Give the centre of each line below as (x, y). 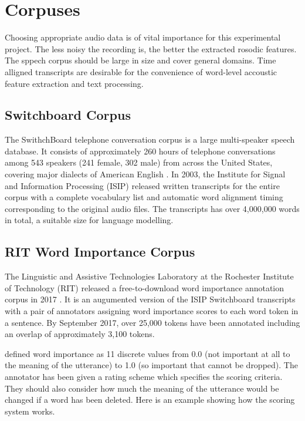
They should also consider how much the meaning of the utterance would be (142, 388)
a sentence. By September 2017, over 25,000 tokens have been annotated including (152, 322)
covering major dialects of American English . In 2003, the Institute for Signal (145, 174)
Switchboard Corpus (68, 115)
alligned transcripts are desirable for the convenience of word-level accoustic (141, 71)
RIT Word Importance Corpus (100, 252)
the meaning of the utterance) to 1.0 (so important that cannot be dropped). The (151, 365)
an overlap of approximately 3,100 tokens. (80, 334)
